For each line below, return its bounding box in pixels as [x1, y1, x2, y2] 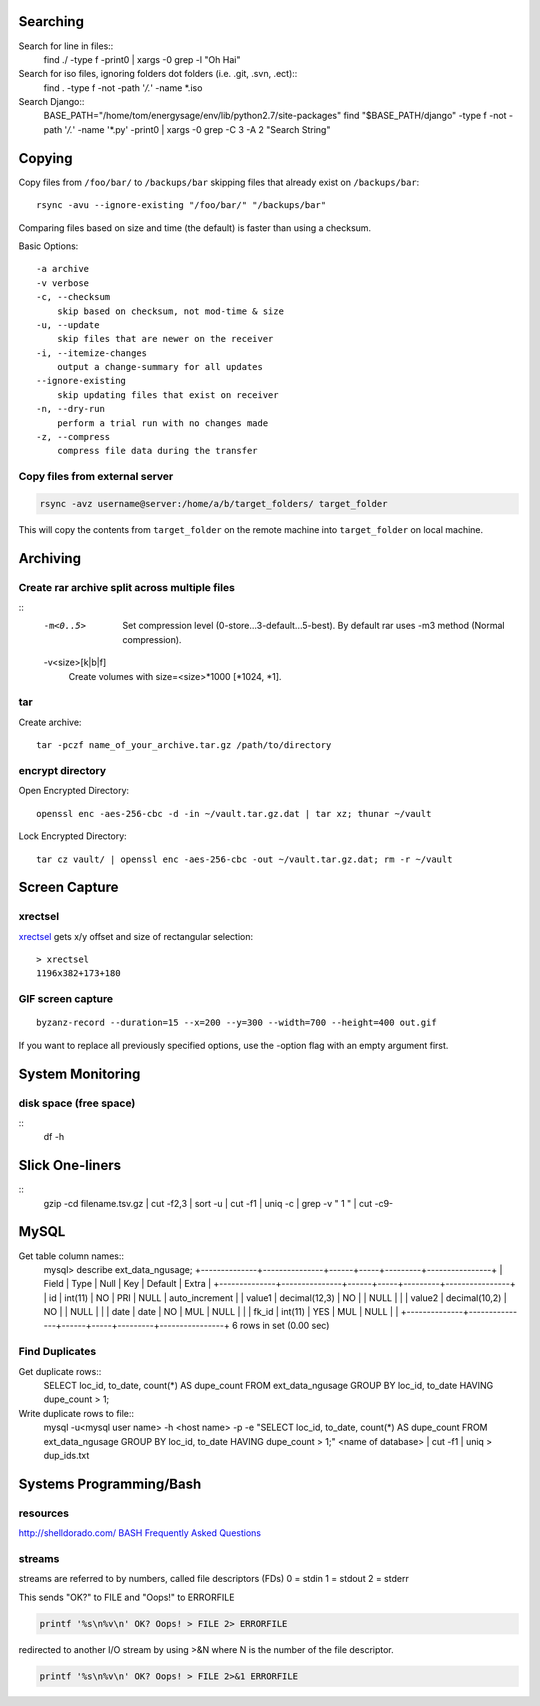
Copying [18, 150, 73, 167]
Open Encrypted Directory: [18, 785, 130, 797]
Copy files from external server [18, 470, 174, 484]
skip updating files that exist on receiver [56, 389, 279, 400]
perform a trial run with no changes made [56, 417, 269, 429]
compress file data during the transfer [56, 445, 259, 457]
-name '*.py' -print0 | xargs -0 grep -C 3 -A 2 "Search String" [77, 123, 331, 135]
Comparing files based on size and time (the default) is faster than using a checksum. [18, 221, 372, 234]
